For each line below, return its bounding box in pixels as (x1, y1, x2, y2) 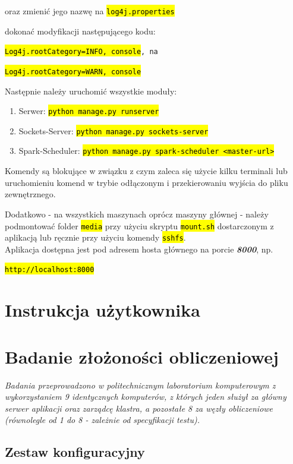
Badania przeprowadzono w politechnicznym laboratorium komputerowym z (5, 378, 276, 391)
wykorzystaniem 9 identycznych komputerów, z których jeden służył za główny (5, 390, 286, 403)
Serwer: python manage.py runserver (18, 105, 159, 117)
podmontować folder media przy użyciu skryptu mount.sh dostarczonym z (5, 219, 274, 232)
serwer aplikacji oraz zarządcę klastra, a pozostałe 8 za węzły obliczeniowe (5, 402, 273, 414)
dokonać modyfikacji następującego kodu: (5, 24, 156, 37)
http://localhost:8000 (5, 266, 94, 274)
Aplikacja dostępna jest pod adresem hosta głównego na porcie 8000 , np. (5, 242, 273, 255)
